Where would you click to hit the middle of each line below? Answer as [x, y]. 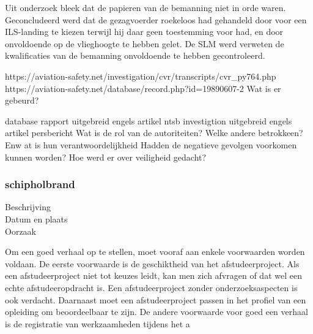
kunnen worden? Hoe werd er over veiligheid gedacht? [106, 157]
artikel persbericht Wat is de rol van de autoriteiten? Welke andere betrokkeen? [154, 133]
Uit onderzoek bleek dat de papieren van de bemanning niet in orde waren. [145, 7]
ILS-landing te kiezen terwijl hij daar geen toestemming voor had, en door [144, 32]
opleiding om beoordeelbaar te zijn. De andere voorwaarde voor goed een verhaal [156, 312]
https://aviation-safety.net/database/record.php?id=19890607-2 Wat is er [143, 88]
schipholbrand [40, 184]
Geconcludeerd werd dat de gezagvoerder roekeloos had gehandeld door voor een [156, 19]
